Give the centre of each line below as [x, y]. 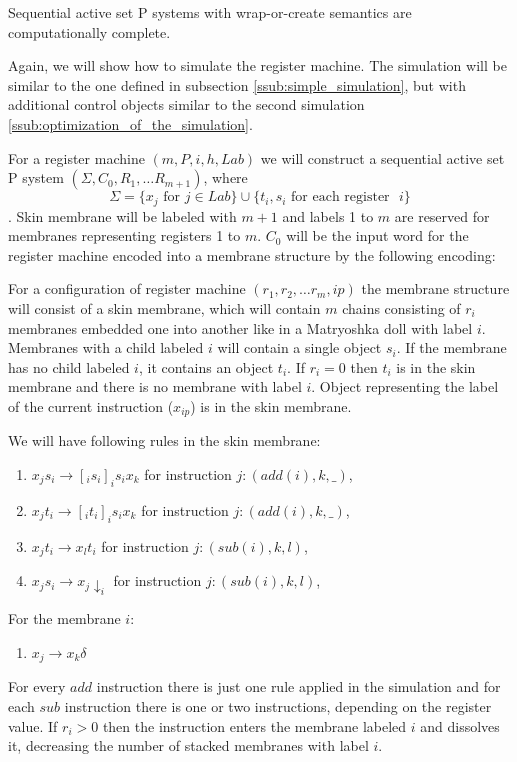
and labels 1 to [328, 215]
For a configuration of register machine [127, 288]
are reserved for [442, 215]
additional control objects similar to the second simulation [186, 104]
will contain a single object [299, 347]
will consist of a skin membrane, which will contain [164, 307]
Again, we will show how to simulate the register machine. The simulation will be [257, 65]
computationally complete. [89, 31]
